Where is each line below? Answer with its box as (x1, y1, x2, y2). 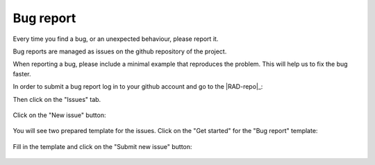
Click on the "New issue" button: (12, 111, 106, 119)
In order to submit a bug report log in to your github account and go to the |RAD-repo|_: (12, 82, 263, 91)
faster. (12, 69, 31, 78)
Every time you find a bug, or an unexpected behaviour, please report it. (12, 35, 219, 43)
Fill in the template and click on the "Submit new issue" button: (12, 142, 192, 150)
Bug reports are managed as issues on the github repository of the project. (12, 47, 227, 55)
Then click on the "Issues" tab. (12, 95, 101, 103)
